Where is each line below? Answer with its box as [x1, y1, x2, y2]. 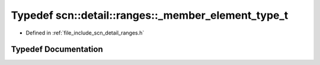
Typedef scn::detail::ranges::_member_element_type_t [11, 9, 289, 22]
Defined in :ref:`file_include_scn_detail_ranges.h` [25, 29, 145, 36]
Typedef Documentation [11, 45, 103, 54]
